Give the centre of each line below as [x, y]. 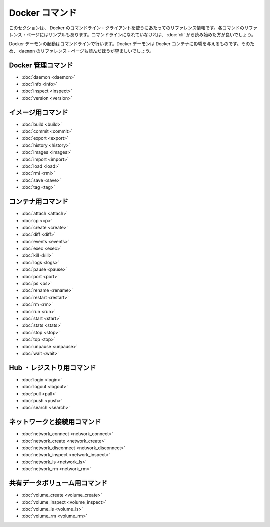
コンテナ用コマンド [39, 202]
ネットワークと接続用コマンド [55, 422]
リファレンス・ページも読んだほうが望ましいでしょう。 [97, 51]
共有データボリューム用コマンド [58, 483]
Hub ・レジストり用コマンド [53, 368]
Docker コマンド [43, 13]
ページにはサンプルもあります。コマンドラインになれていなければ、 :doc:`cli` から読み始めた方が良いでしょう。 [141, 34]
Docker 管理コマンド [41, 65]
